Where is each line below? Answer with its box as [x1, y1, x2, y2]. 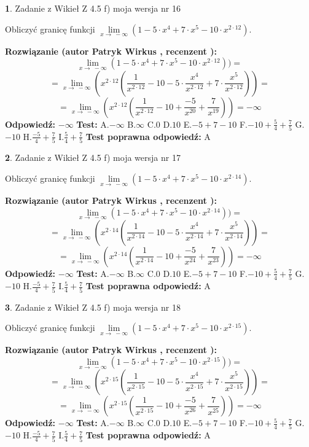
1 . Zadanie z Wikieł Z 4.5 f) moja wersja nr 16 [5, 2, 181, 14]
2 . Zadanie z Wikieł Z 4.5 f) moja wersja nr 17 [5, 151, 181, 164]
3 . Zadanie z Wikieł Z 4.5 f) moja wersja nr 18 [5, 300, 181, 313]
